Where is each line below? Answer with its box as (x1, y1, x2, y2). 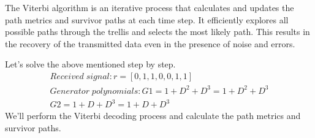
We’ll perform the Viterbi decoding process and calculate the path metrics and (5, 109, 301, 122)
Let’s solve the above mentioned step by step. (5, 58, 176, 71)
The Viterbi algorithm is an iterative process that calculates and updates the (5, 1, 294, 13)
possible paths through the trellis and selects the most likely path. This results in (5, 25, 310, 38)
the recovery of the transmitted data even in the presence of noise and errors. (5, 37, 295, 50)
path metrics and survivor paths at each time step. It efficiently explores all (5, 13, 289, 26)
